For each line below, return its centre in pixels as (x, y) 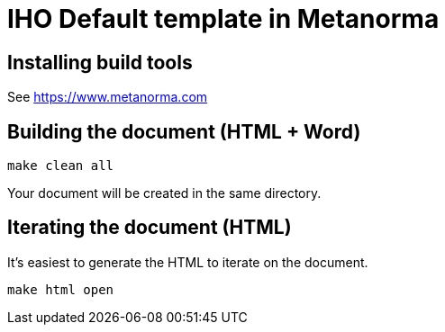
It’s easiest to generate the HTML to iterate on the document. (188, 262)
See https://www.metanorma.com (108, 97)
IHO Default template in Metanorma (223, 19)
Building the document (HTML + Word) (184, 131)
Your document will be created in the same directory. (164, 193)
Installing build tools (100, 62)
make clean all (61, 166)
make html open (61, 289)
